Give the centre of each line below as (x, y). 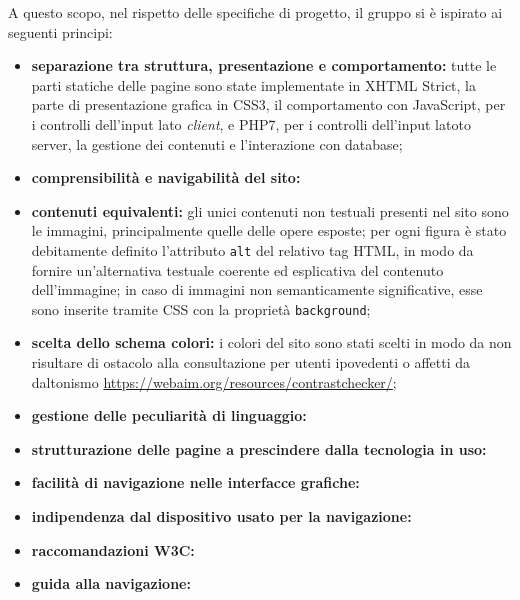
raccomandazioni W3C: (113, 549)
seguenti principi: (60, 31)
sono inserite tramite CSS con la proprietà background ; (201, 308)
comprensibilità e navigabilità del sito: (166, 177)
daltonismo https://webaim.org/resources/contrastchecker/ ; (214, 381)
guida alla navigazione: (111, 583)
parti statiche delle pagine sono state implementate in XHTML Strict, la (254, 84)
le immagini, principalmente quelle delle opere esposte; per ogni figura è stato (269, 230)
